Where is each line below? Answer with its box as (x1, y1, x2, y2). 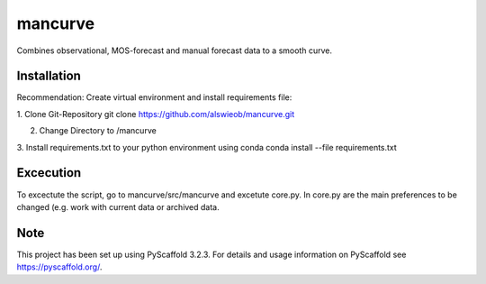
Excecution (16, 165, 82, 180)
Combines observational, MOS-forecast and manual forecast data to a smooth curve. (16, 45, 333, 56)
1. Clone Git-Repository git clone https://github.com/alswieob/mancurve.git (16, 108, 295, 119)
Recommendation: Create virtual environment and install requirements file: (16, 92, 292, 103)
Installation (16, 69, 81, 84)
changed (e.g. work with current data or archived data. (16, 201, 220, 212)
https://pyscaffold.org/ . (16, 261, 103, 272)
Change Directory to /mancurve (39, 125, 157, 136)
